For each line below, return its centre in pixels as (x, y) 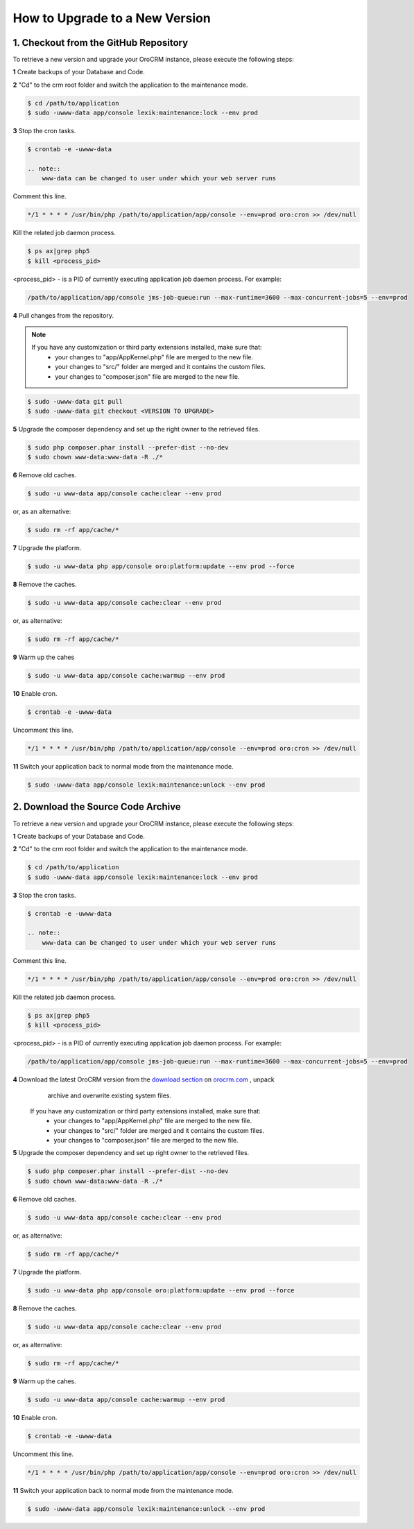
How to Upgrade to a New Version (112, 18)
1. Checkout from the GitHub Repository (101, 43)
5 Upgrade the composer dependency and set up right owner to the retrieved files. (131, 1153)
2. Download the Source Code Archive (97, 807)
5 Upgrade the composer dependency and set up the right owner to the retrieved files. (136, 429)
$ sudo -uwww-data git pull (75, 401)
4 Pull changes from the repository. (63, 315)
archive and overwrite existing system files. (110, 1095)
